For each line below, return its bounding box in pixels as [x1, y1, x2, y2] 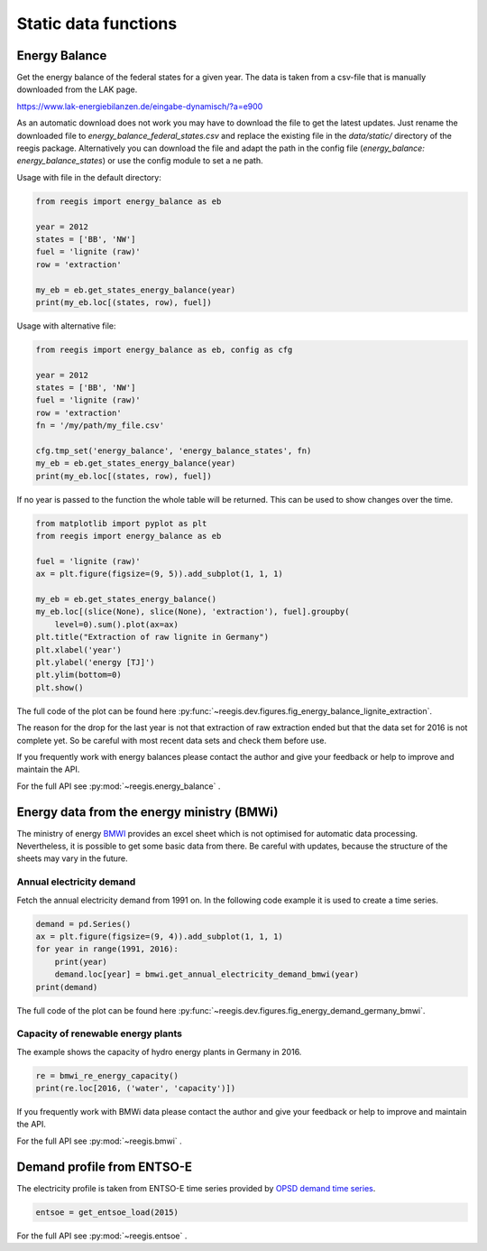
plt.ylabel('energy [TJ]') [35, 657, 155, 668]
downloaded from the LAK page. [16, 84, 138, 95]
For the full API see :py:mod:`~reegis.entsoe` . [16, 1230, 188, 1241]
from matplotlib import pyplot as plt [35, 518, 207, 528]
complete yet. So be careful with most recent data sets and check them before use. [16, 735, 326, 746]
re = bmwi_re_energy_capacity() [35, 1070, 179, 1080]
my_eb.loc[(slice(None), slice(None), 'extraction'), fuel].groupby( [35, 607, 350, 617]
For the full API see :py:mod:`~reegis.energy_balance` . [16, 781, 221, 792]
